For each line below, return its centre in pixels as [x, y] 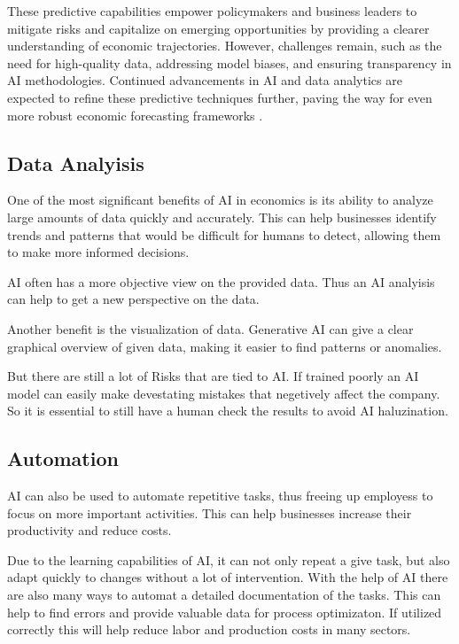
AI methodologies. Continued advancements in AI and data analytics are [205, 80]
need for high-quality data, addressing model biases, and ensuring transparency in [229, 62]
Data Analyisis [76, 163]
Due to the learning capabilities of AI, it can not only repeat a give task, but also [229, 559]
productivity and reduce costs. [89, 530]
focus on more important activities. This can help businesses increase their [210, 512]
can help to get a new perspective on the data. [133, 299]
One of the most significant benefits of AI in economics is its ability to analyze [220, 200]
